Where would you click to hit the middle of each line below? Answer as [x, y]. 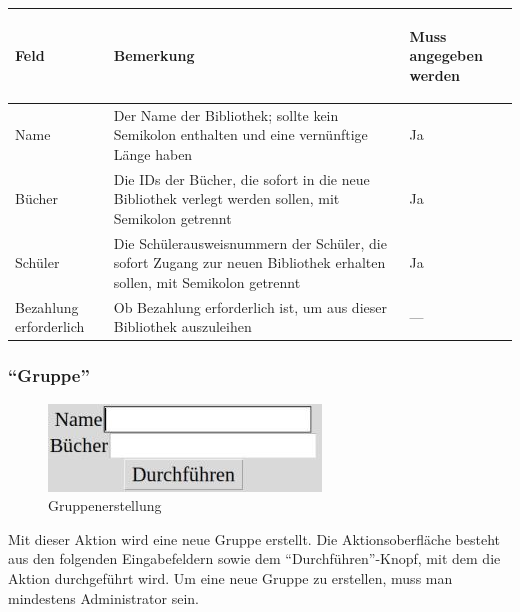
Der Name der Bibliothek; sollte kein [226, 114]
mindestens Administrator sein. [103, 597]
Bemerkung [154, 55]
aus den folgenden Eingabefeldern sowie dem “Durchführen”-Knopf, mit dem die [254, 558]
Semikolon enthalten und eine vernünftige [240, 134]
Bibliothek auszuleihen [182, 326]
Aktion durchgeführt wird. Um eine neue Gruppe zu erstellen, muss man [230, 577]
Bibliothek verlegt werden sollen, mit [226, 198]
